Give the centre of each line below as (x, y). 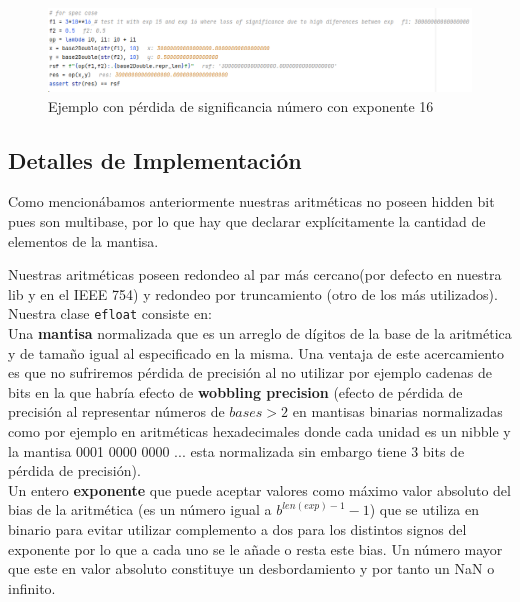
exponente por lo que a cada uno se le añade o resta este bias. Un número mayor (255, 548)
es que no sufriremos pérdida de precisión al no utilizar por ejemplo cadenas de (250, 372)
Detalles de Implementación (155, 159)
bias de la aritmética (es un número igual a (140, 509)
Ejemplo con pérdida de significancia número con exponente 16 (241, 105)
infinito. (32, 587)
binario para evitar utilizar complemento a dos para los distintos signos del (237, 529)
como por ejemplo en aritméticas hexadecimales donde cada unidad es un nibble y (259, 431)
